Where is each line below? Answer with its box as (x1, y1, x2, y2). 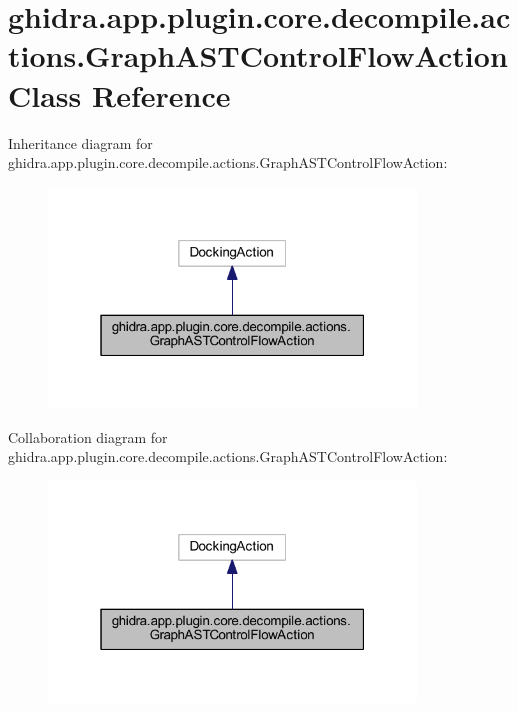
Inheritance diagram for (8, 132, 153, 153)
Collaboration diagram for (8, 426, 168, 447)
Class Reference (8, 74, 231, 115)
